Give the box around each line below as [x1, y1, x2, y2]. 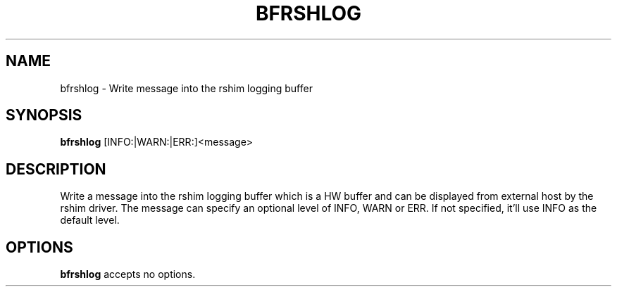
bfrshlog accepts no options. [60, 268, 196, 281]
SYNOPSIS [6, 106, 82, 125]
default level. [60, 214, 120, 227]
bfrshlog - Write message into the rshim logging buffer [60, 82, 313, 94]
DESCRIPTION [6, 160, 106, 178]
